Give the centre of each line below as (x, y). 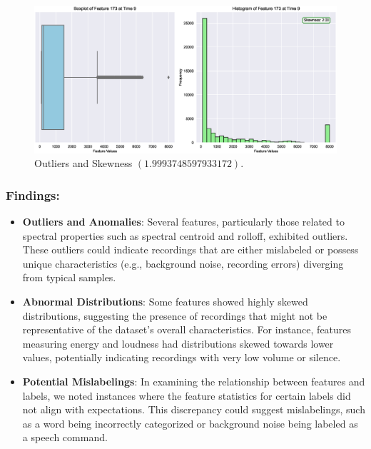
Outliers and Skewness (83, 163)
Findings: (33, 195)
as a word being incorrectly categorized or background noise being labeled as (190, 423)
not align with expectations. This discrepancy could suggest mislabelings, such (194, 409)
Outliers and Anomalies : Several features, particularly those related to (183, 222)
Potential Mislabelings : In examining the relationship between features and (194, 381)
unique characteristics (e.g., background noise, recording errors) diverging (183, 263)
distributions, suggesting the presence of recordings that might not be (175, 315)
